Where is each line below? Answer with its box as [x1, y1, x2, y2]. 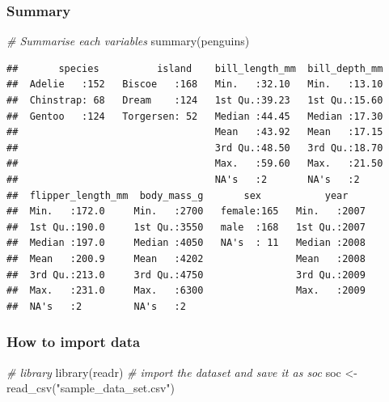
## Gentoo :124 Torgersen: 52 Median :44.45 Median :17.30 [6, 110, 383, 122]
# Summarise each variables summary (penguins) [6, 32, 250, 49]
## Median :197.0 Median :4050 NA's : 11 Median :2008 [6, 237, 366, 249]
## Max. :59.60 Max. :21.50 [6, 158, 383, 170]
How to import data [6, 332, 141, 352]
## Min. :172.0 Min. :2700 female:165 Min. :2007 [6, 205, 366, 218]
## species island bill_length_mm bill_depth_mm [6, 62, 383, 74]
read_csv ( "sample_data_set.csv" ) [6, 379, 175, 396]
